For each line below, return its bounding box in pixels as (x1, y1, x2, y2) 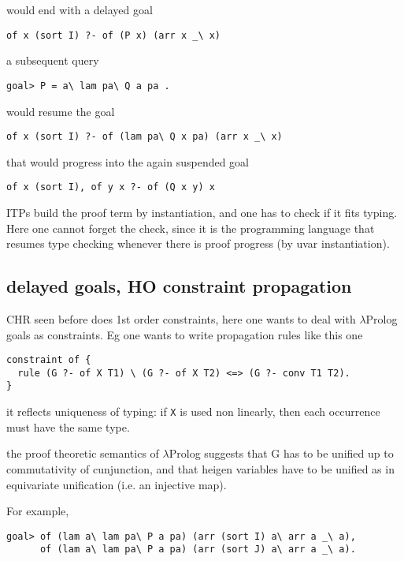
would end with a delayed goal (6, 2, 153, 17)
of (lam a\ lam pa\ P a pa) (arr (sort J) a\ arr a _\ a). (39, 544, 356, 555)
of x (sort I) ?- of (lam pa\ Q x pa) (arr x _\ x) (6, 131, 283, 143)
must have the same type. (6, 418, 130, 435)
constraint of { (6, 354, 91, 366)
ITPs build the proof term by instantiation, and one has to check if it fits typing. (6, 204, 398, 220)
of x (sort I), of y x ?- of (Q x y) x (6, 181, 215, 193)
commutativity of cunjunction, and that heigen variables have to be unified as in (6, 460, 395, 477)
